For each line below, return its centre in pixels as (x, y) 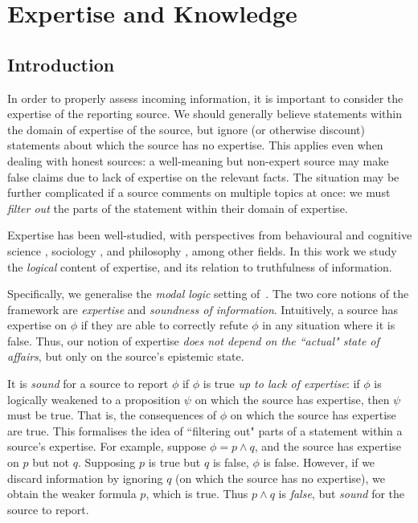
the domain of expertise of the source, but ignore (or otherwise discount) (186, 129)
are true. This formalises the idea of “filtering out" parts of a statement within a (205, 430)
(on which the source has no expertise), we (280, 478)
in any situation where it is (329, 325)
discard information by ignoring (85, 478)
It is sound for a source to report (88, 384)
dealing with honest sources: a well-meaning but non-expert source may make (198, 160)
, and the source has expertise (328, 446)
